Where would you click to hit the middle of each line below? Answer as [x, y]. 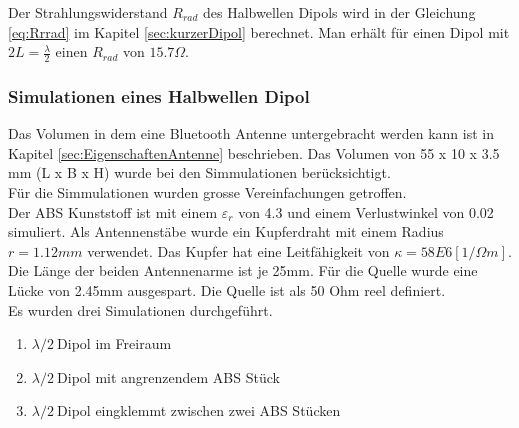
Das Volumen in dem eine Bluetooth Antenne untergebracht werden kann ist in [251, 133]
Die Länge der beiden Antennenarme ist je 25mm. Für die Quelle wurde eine [243, 270]
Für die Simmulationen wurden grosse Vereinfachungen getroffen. [207, 192]
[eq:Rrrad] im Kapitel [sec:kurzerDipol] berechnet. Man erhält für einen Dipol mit [259, 31]
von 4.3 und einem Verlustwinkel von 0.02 [366, 211]
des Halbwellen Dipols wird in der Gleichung [339, 12]
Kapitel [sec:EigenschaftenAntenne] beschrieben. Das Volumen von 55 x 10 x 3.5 [254, 152]
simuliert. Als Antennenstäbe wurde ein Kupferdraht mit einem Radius [226, 231]
